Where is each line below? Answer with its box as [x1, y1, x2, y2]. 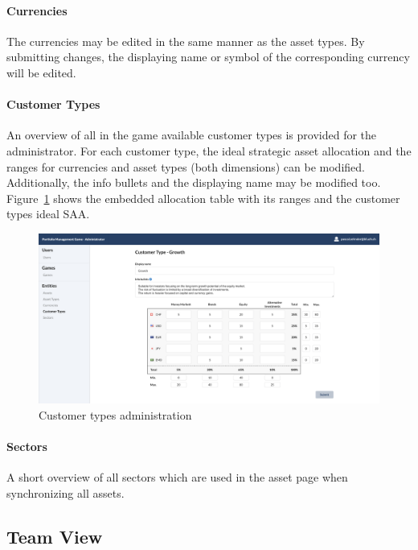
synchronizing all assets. [6, 484, 125, 501]
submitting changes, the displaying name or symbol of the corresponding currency [6, 48, 410, 65]
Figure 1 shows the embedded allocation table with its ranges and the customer [6, 189, 400, 206]
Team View [6, 523, 103, 548]
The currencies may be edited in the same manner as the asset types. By [6, 32, 365, 49]
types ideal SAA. [6, 205, 90, 222]
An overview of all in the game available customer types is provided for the [6, 126, 377, 143]
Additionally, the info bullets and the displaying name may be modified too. [6, 174, 381, 191]
